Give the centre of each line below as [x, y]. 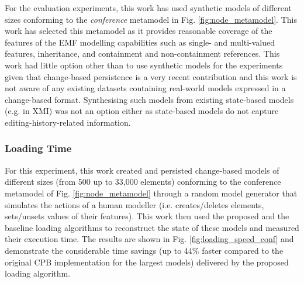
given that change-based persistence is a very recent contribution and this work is [151, 76]
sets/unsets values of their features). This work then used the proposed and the [147, 216]
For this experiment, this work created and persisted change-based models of [142, 170]
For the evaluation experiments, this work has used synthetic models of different [148, 8]
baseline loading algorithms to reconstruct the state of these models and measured [152, 227]
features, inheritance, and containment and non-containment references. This [142, 54]
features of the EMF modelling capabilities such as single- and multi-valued [140, 42]
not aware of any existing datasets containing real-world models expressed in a [145, 88]
